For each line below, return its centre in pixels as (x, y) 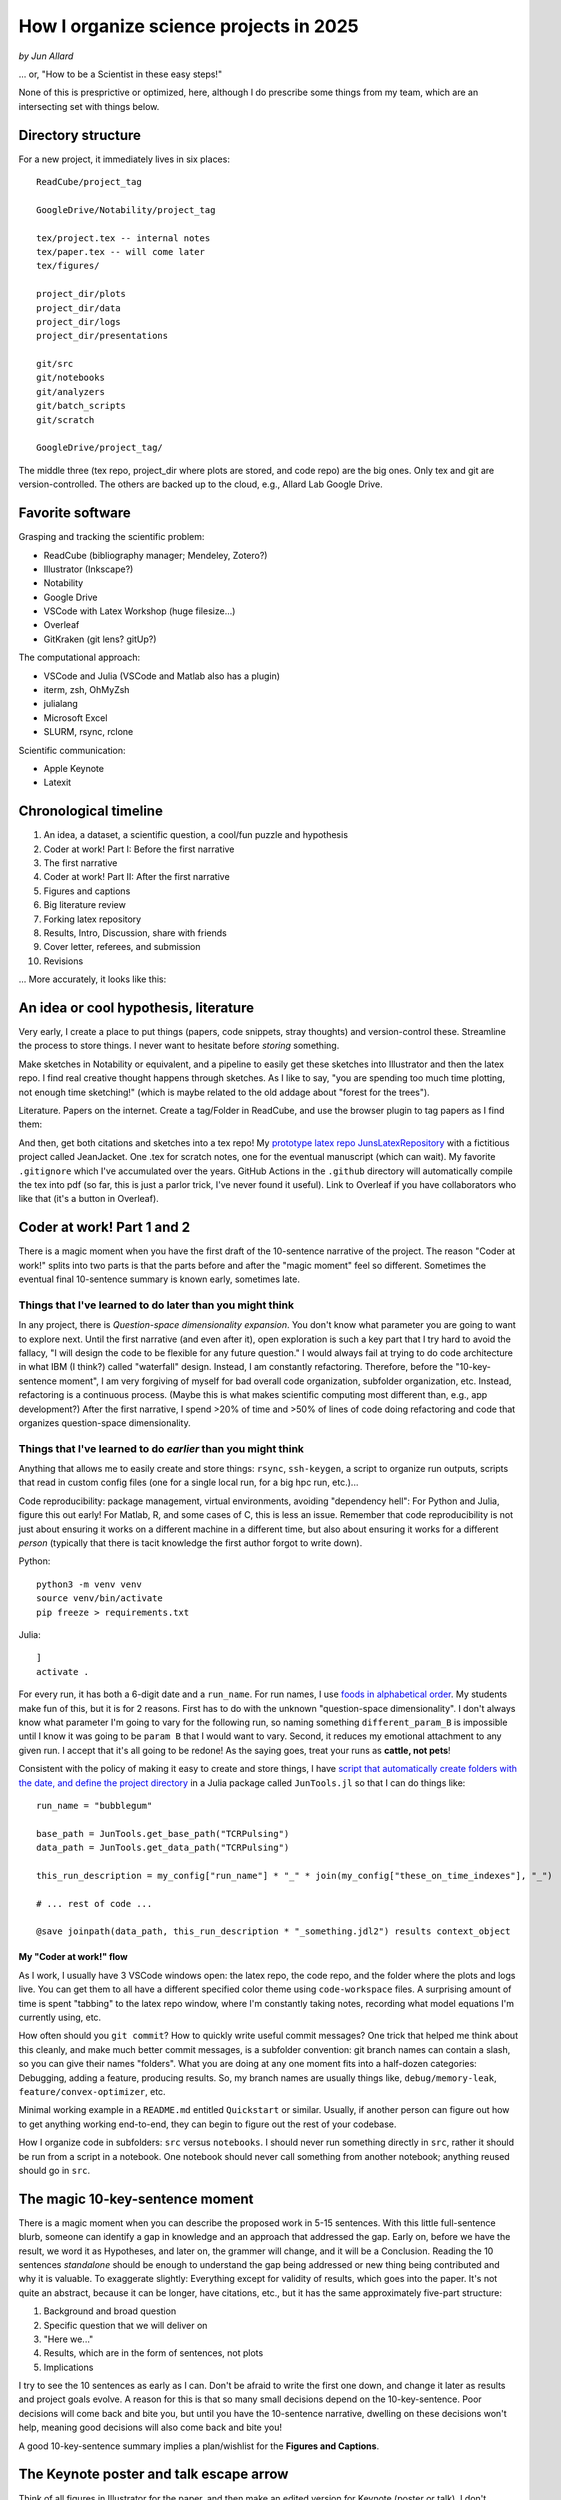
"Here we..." (68, 2339)
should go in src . (54, 2170)
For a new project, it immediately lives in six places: (124, 159)
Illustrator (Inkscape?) (88, 569)
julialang (61, 704)
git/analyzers (70, 391)
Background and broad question (110, 2311)
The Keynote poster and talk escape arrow (153, 2474)
